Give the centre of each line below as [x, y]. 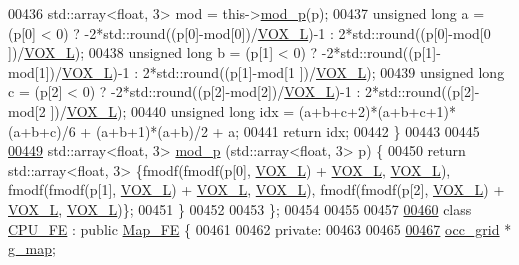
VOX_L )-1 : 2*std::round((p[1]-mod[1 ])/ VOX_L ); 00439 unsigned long [283, 71]
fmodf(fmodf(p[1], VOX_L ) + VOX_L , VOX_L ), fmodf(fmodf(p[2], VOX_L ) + [256, 189]
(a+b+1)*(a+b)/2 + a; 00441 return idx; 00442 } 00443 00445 [287, 130]
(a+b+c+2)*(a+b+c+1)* [377, 110]
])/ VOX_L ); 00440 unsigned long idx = [172, 110]
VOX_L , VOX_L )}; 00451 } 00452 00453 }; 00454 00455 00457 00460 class [240, 208]
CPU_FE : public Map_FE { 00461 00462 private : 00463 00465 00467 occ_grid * [260, 228]
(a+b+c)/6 [42, 130]
